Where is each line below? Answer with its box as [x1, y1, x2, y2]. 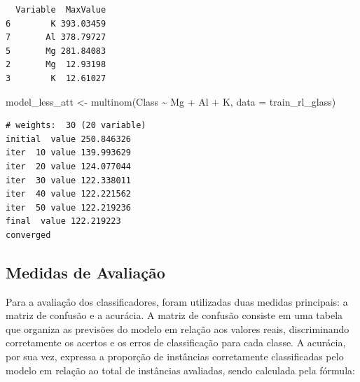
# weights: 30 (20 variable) [6, 120, 146, 131]
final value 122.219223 [6, 216, 121, 227]
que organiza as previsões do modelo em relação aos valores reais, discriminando [6, 321, 349, 336]
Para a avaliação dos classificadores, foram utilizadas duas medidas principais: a [6, 294, 348, 309]
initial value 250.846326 [6, 134, 131, 144]
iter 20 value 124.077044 [6, 161, 131, 171]
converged [6, 229, 51, 240]
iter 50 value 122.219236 [6, 202, 131, 213]
